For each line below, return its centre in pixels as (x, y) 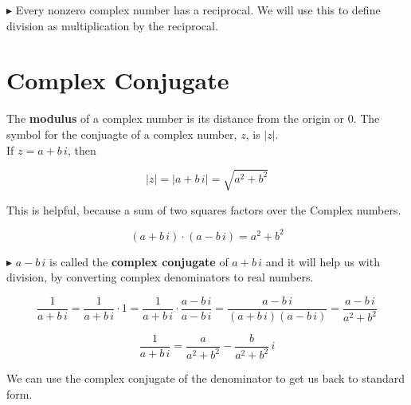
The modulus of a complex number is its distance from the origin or (175, 118)
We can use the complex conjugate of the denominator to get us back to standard (206, 378)
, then (82, 149)
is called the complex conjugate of (139, 261)
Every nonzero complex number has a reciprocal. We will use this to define (198, 10)
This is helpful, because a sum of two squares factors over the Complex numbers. (204, 209)
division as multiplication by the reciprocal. (112, 25)
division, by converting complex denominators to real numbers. (160, 277)
